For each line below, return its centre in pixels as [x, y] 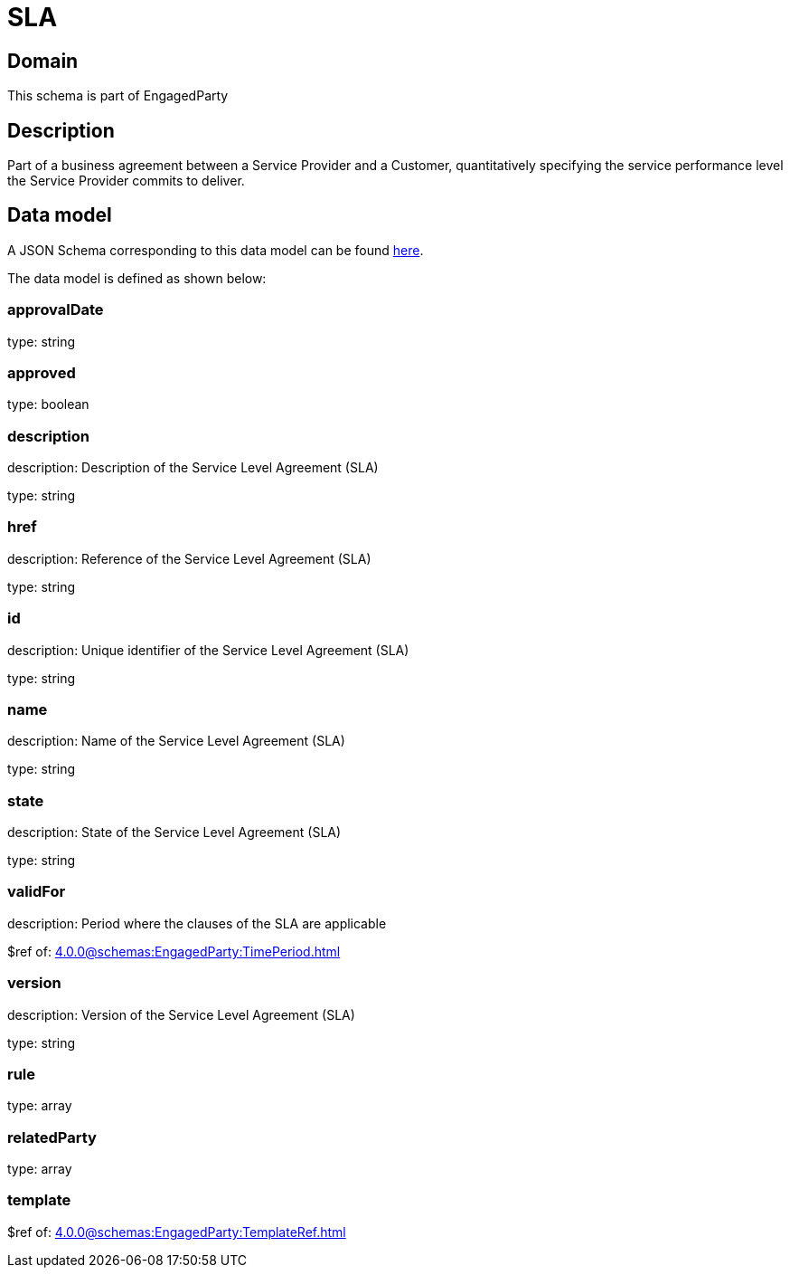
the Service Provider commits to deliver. [126, 181]
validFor [37, 892]
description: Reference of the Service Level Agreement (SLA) [189, 558]
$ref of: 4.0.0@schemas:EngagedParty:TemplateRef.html [177, 1232]
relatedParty [52, 1137]
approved [42, 372]
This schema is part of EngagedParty [118, 96]
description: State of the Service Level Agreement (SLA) [174, 833]
